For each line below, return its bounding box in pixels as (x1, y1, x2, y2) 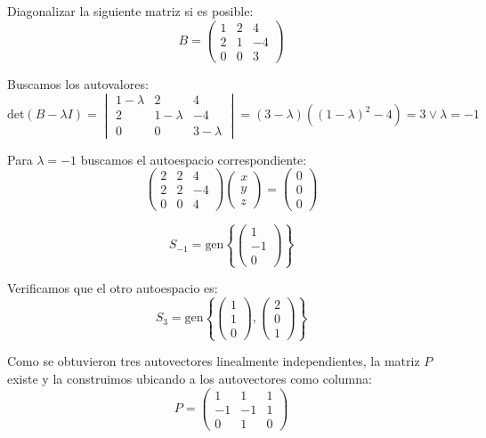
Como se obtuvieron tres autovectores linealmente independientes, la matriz (7, 352, 420, 370)
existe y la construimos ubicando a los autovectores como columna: (7, 369, 372, 387)
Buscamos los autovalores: (7, 74, 149, 93)
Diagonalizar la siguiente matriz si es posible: (7, 2, 254, 20)
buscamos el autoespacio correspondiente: (80, 150, 307, 168)
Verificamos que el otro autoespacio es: (7, 279, 218, 297)
